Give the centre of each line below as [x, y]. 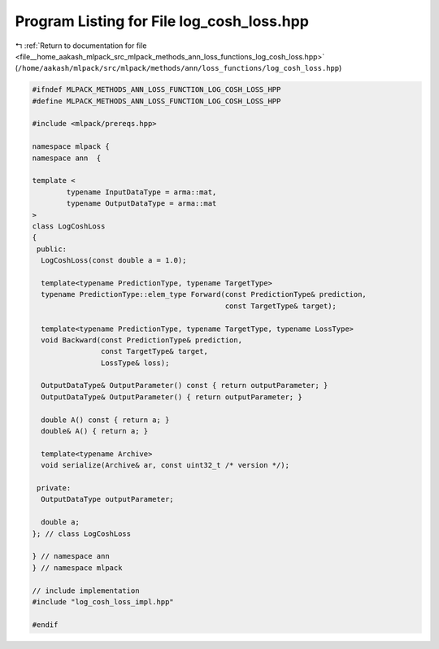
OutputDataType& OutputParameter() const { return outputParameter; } [185, 385]
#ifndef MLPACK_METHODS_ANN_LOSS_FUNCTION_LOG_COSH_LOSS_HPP [156, 90]
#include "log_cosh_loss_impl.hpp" [103, 601]
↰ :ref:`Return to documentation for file [81, 46]
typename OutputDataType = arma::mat [141, 204]
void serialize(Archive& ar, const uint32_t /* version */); [165, 465]
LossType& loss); [135, 363]
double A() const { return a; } [105, 420]
